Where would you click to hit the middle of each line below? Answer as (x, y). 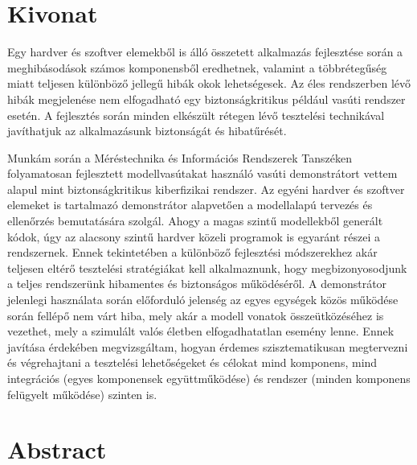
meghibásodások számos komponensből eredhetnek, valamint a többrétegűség (197, 67)
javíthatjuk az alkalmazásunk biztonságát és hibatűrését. (147, 131)
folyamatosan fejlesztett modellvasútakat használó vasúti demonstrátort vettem (202, 173)
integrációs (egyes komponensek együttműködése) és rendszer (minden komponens (209, 378)
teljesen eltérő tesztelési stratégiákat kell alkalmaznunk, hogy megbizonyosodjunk (207, 267)
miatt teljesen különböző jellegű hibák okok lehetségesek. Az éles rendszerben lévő (209, 83)
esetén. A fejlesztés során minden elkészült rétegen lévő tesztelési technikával (196, 115)
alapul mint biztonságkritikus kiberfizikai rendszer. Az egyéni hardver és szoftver (206, 189)
